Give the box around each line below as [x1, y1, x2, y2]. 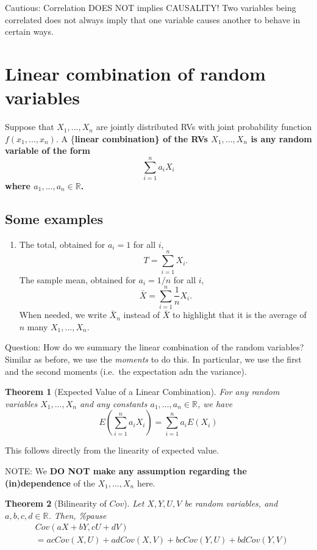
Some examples [5, 209, 104, 228]
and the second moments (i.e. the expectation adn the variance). [5, 364, 247, 377]
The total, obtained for [19, 237, 105, 250]
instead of [123, 308, 160, 321]
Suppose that [5, 120, 54, 133]
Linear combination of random [5, 60, 266, 85]
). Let [124, 497, 144, 510]
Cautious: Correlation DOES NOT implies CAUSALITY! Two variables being [5, 1, 296, 13]
